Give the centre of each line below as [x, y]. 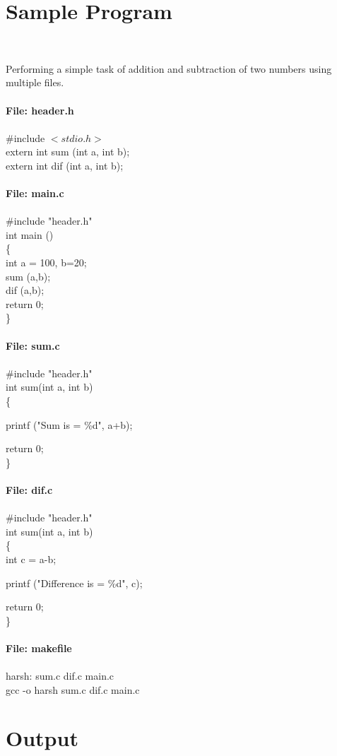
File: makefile [39, 648]
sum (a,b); [28, 276]
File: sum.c [33, 345]
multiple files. [35, 82]
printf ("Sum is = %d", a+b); [69, 424]
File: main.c [35, 193]
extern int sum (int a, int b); [68, 152]
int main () [30, 234]
